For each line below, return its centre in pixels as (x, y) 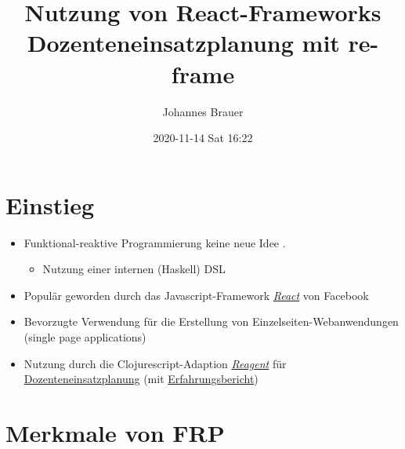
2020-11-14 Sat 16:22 (203, 138)
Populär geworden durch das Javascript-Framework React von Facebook (196, 295)
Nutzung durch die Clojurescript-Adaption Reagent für (155, 363)
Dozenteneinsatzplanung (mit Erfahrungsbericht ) (141, 379)
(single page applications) (85, 337)
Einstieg (50, 204)
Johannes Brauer (203, 111)
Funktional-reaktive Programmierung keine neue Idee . (155, 242)
